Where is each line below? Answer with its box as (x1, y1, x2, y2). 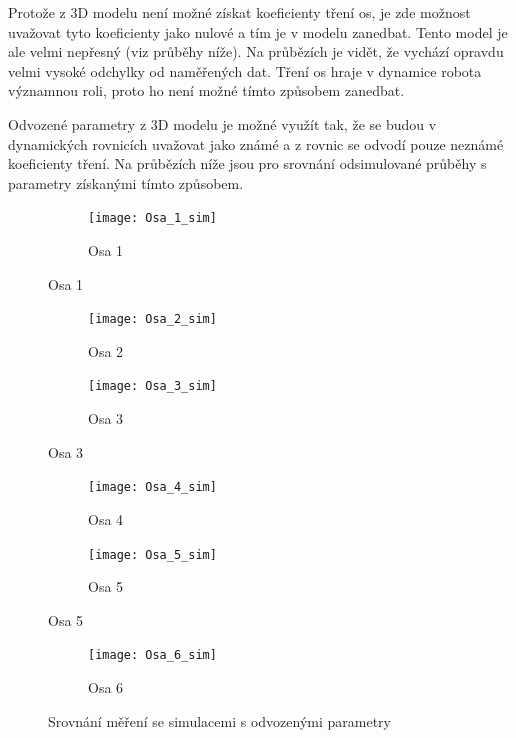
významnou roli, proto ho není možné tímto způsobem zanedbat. (8, 80, 405, 101)
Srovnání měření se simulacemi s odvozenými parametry (48, 710, 391, 731)
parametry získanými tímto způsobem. (8, 172, 244, 193)
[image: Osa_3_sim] (88, 379, 217, 394)
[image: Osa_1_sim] (88, 211, 217, 226)
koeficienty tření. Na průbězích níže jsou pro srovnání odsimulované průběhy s (8, 153, 487, 174)
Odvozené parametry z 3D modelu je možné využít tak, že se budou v (8, 113, 437, 134)
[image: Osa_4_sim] (88, 480, 217, 495)
